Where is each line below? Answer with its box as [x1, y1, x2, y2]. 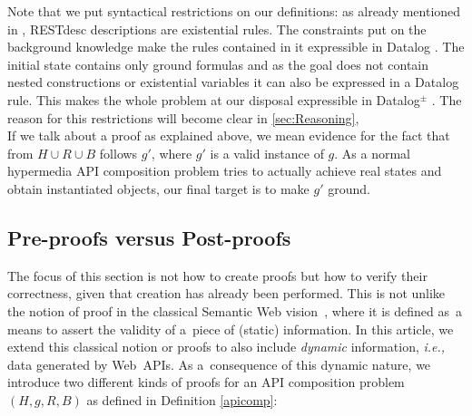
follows [99, 143, 138, 162]
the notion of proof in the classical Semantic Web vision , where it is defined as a [7, 301, 462, 320]
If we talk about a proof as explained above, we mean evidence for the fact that [7, 126, 450, 145]
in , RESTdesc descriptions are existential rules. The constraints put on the [7, 19, 427, 38]
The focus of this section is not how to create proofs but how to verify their [7, 266, 428, 285]
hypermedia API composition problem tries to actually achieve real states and [7, 161, 442, 180]
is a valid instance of [210, 143, 324, 162]
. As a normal [334, 143, 411, 162]
